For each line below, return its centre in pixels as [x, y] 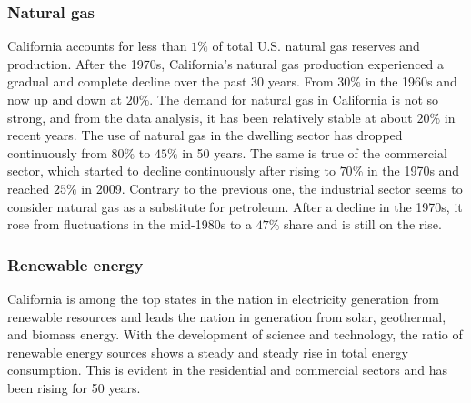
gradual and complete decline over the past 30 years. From [170, 81]
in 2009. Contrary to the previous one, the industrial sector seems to [272, 188]
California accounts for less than [97, 46]
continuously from [57, 152]
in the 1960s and [411, 81]
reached [29, 188]
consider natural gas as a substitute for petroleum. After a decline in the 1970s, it [235, 206]
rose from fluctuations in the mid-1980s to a [130, 224]
